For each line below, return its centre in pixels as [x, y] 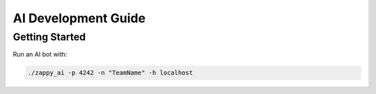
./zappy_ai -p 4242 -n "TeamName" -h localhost [110, 73]
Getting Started [49, 37]
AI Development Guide [79, 18]
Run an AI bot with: [40, 54]
